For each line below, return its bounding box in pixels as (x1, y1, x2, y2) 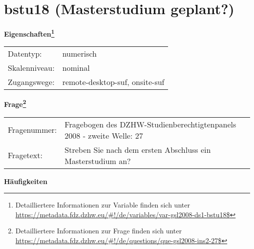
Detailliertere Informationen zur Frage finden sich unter (15, 226, 182, 236)
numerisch (62, 48, 97, 60)
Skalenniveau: (8, 62, 55, 74)
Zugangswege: (8, 76, 55, 88)
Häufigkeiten (4, 176, 47, 186)
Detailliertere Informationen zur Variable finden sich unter (15, 200, 190, 210)
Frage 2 (4, 98, 26, 109)
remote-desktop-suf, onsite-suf (62, 76, 165, 88)
